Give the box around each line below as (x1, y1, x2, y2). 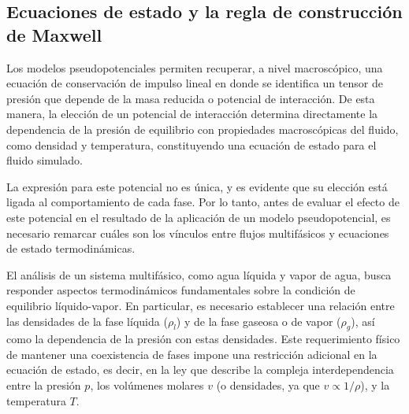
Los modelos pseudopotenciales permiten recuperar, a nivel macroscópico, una (6, 59, 383, 76)
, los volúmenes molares (90, 377, 204, 394)
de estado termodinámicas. (6, 240, 136, 257)
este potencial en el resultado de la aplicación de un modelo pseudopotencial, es (6, 209, 391, 225)
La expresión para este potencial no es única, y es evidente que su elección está (6, 178, 388, 194)
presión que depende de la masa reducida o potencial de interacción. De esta (6, 90, 375, 106)
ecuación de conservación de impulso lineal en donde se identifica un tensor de (6, 75, 383, 91)
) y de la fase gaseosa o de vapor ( (176, 312, 341, 329)
